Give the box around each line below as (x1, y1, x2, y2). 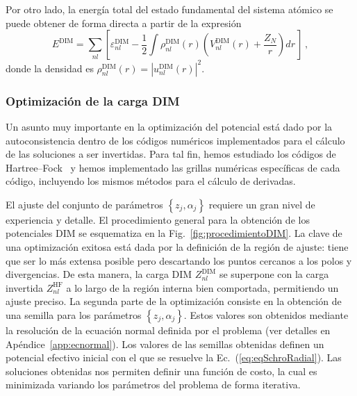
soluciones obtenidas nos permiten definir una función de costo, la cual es (6, 363, 317, 378)
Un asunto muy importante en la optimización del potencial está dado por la (6, 119, 333, 133)
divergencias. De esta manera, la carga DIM (6, 267, 192, 281)
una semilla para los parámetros (6, 308, 142, 322)
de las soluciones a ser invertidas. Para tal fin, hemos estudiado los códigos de (6, 147, 336, 161)
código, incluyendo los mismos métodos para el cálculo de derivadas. (6, 174, 296, 188)
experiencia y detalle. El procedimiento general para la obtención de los (6, 212, 310, 226)
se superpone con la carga (219, 267, 329, 281)
